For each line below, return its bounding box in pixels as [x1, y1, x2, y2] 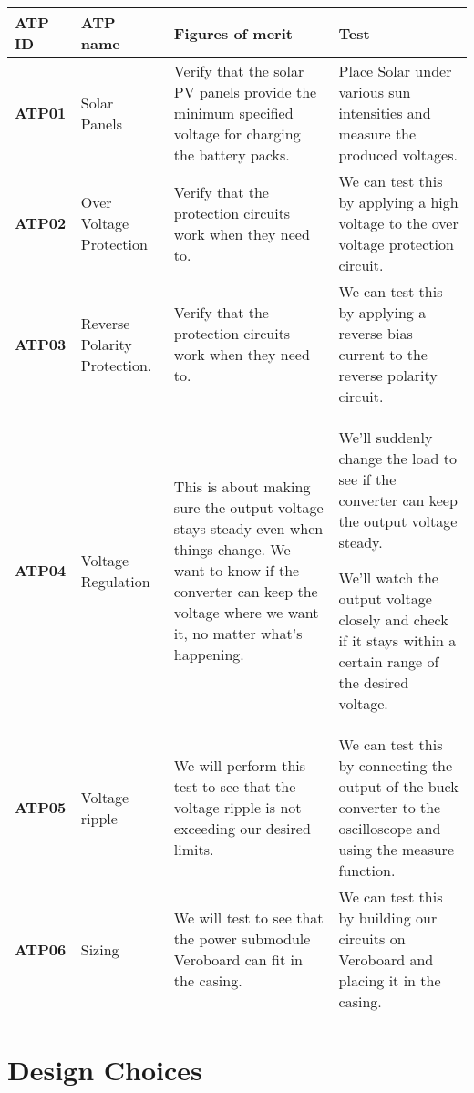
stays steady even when [173, 518, 324, 539]
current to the [338, 344, 428, 365]
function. [338, 860, 396, 881]
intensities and [338, 102, 431, 123]
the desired [338, 672, 409, 693]
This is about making [173, 476, 311, 497]
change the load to [338, 448, 457, 469]
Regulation [80, 570, 150, 592]
